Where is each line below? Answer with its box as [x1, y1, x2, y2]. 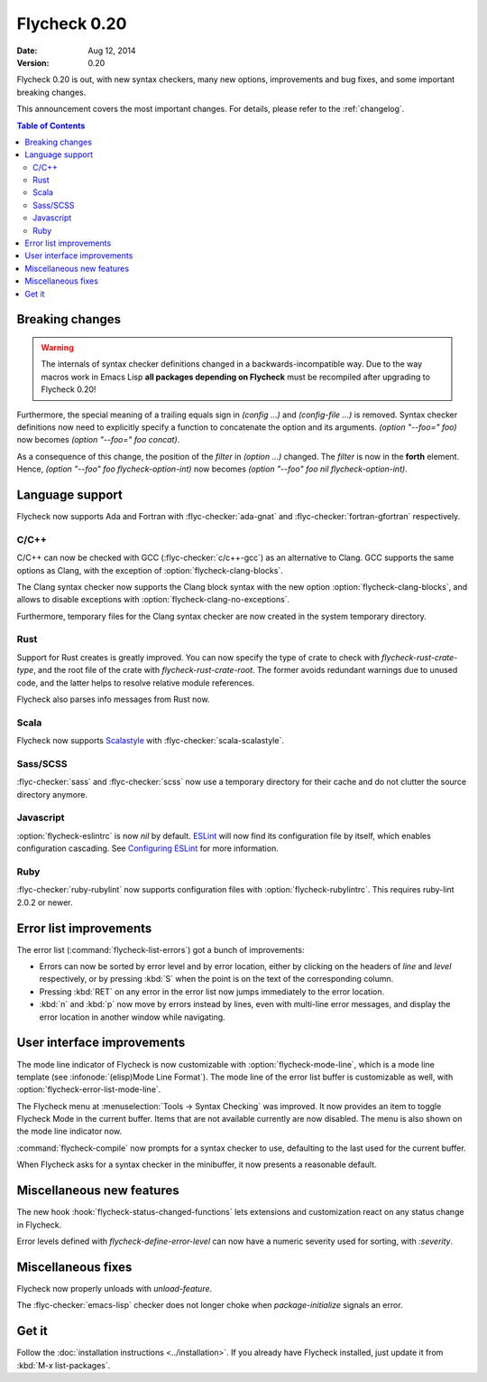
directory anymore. [16, 789, 87, 799]
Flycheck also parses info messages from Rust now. [16, 694, 210, 705]
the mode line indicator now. [16, 1125, 122, 1137]
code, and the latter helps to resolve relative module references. [16, 677, 255, 688]
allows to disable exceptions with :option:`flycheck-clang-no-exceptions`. [16, 594, 290, 605]
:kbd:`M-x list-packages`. [16, 1359, 111, 1370]
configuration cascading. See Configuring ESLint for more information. [16, 843, 279, 854]
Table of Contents [16, 120, 86, 131]
